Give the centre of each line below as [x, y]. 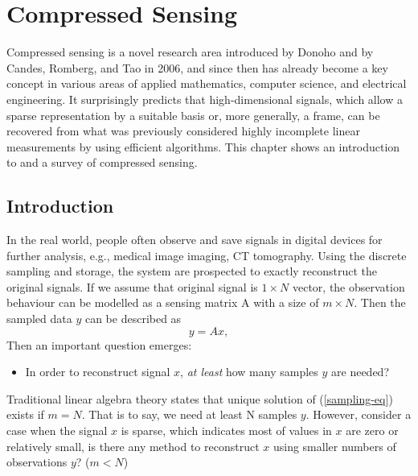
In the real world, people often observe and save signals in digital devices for [195, 240]
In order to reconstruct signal [98, 372]
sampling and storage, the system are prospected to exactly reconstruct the [192, 271]
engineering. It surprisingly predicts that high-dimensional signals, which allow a [205, 99]
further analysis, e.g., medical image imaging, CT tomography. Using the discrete [207, 255]
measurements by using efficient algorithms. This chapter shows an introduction [203, 146]
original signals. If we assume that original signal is [132, 286]
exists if [25, 414]
